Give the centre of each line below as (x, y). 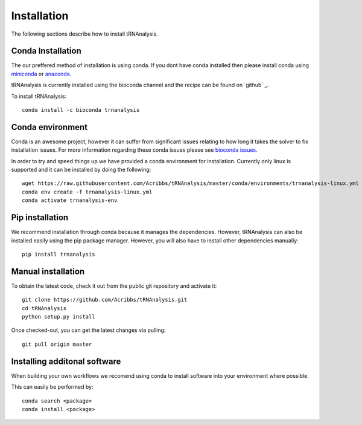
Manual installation (48, 271)
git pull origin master (57, 344)
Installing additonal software (66, 361)
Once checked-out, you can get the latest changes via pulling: (88, 330)
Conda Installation (46, 51)
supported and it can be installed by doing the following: (81, 170)
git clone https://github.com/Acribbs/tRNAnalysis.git (105, 300)
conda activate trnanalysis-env (70, 200)
